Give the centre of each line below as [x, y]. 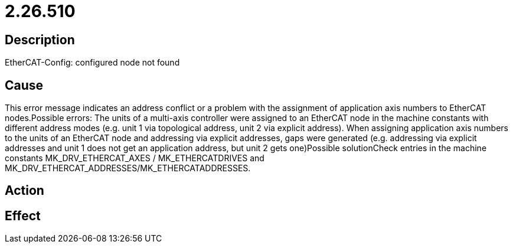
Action [24, 191]
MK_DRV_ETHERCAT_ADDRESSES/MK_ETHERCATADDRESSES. [128, 168]
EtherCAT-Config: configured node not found [92, 63]
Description [40, 40]
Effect [23, 216]
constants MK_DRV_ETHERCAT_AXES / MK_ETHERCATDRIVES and [135, 158]
